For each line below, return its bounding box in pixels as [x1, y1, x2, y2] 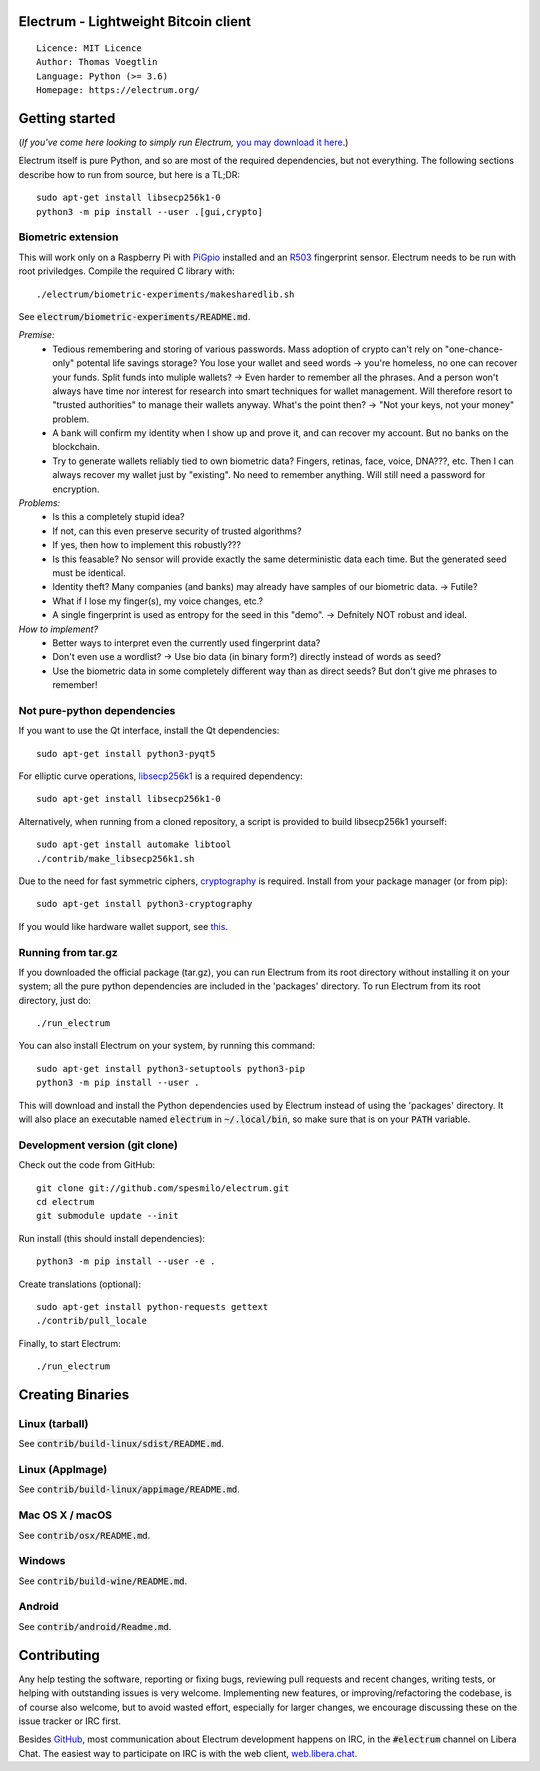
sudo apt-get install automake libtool [36, 839, 232, 850]
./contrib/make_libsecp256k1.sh [36, 853, 195, 864]
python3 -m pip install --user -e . [36, 1256, 216, 1267]
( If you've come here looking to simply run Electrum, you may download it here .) [18, 136, 349, 149]
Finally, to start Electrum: [18, 1337, 121, 1349]
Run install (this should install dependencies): [18, 1232, 205, 1244]
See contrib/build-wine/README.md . [18, 1575, 188, 1587]
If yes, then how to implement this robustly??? [52, 539, 242, 551]
